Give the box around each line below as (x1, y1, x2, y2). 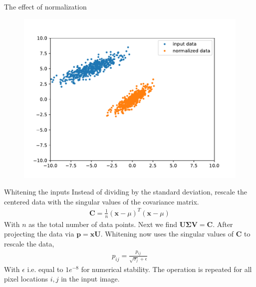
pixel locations (4, 273, 48, 284)
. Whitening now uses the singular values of (100, 228, 234, 239)
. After (213, 218, 233, 229)
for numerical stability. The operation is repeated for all (81, 263, 252, 274)
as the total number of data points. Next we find (28, 218, 177, 229)
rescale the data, (4, 238, 54, 248)
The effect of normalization (4, 1, 87, 11)
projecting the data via (4, 228, 74, 239)
